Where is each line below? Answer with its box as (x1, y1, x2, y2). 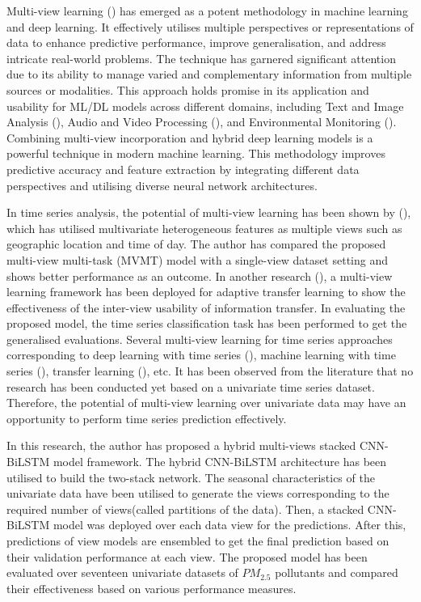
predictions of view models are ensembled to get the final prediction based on (6, 532, 389, 549)
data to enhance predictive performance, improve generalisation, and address (6, 34, 386, 51)
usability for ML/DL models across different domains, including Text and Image (6, 97, 404, 114)
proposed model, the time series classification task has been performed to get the (6, 315, 407, 332)
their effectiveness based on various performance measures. (6, 579, 297, 596)
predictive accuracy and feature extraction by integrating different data (6, 160, 360, 177)
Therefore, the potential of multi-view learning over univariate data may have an (6, 394, 406, 411)
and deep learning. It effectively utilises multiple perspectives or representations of (6, 18, 414, 35)
